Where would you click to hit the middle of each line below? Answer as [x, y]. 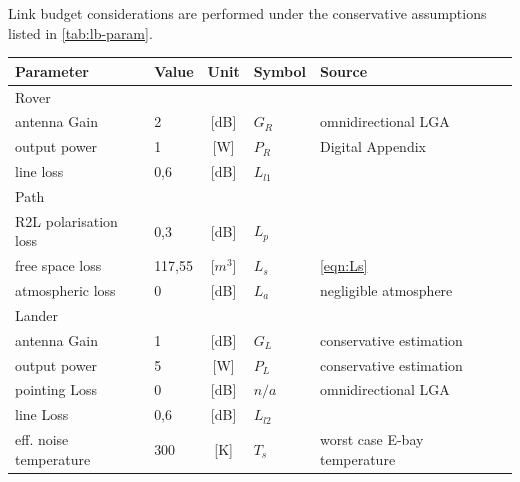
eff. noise [42, 439]
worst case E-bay [371, 439]
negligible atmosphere [386, 290]
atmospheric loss [65, 290]
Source [343, 70]
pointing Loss [56, 389]
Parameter [52, 70]
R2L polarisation [66, 220]
